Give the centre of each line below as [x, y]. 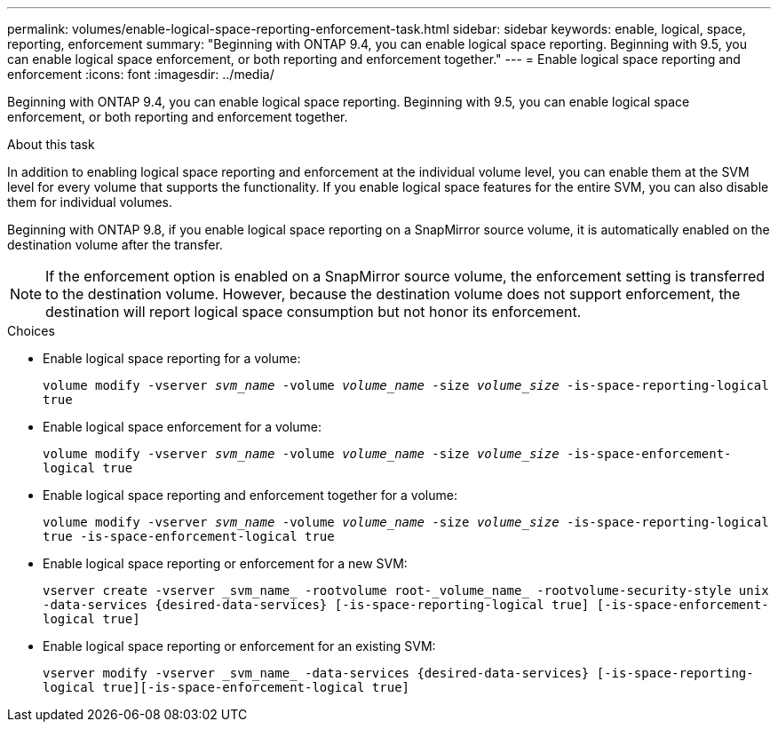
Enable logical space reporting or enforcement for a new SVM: [225, 563]
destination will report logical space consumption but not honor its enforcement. [314, 312]
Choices [31, 331]
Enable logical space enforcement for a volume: [183, 427]
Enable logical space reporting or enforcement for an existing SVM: [239, 646]
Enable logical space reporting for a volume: [172, 358]
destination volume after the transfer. [115, 245]
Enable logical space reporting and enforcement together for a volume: [250, 495]
